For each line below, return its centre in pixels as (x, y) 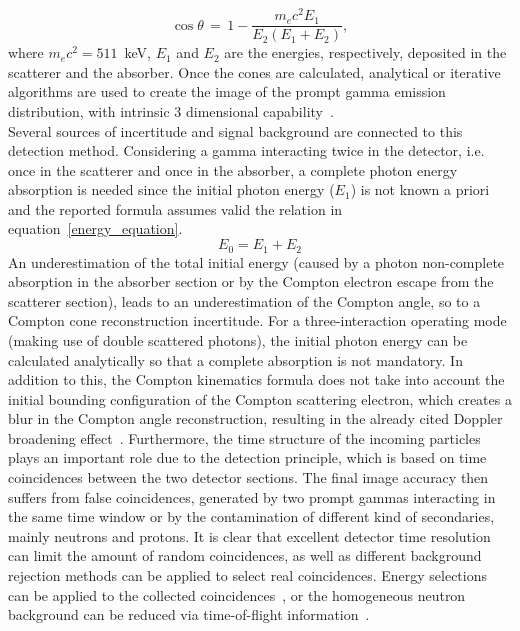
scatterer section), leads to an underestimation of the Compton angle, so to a (244, 300)
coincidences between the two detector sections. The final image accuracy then (248, 477)
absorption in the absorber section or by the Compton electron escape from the (251, 281)
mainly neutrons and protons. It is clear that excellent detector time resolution (249, 535)
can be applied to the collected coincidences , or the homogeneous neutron (237, 594)
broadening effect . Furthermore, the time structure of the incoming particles (244, 437)
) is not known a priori (420, 189)
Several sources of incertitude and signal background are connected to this (235, 130)
